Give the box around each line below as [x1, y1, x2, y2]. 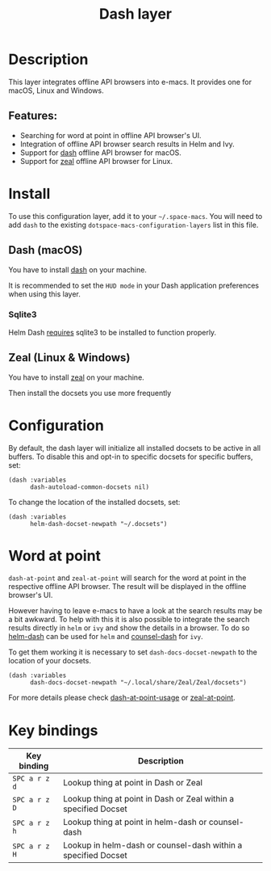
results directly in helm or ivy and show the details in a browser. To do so [8, 623, 250, 633]
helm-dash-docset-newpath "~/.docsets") [29, 520, 168, 528]
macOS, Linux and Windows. [8, 86, 104, 95]
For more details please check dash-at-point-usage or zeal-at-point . [8, 692, 236, 703]
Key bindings [8, 721, 98, 739]
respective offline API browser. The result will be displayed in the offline [8, 582, 247, 591]
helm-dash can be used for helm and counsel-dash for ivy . [8, 632, 203, 642]
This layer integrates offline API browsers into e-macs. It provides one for [8, 77, 252, 86]
